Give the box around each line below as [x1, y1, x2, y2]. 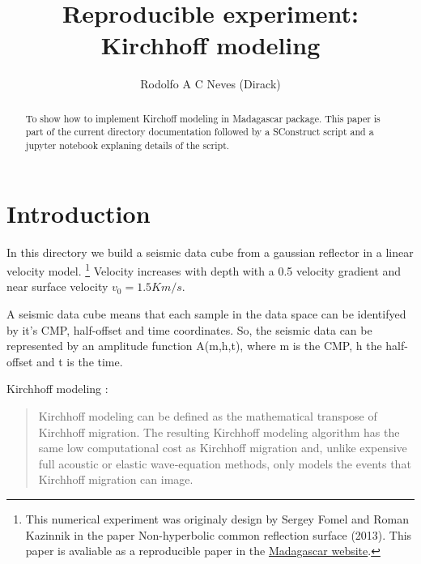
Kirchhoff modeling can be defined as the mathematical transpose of [38, 408, 377, 425]
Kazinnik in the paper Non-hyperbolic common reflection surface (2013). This [25, 526, 412, 543]
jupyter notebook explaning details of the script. [25, 139, 230, 152]
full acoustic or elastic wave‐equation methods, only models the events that [38, 455, 411, 472]
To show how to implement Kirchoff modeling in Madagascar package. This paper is [25, 111, 381, 125]
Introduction [6, 196, 151, 229]
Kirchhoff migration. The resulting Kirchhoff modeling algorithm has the [38, 423, 400, 440]
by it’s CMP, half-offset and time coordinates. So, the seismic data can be [6, 321, 372, 338]
